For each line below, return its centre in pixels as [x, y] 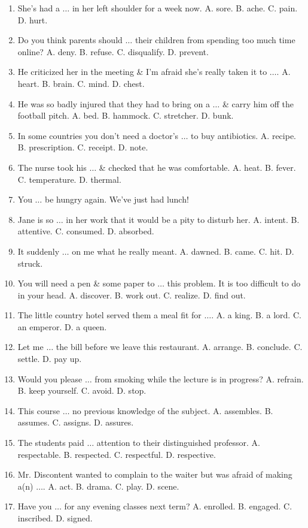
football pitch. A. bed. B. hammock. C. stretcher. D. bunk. [126, 115]
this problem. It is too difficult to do [234, 283]
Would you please [50, 378]
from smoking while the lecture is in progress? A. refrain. [199, 378]
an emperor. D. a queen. [62, 326]
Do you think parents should [70, 40]
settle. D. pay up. [50, 359]
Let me [31, 347]
